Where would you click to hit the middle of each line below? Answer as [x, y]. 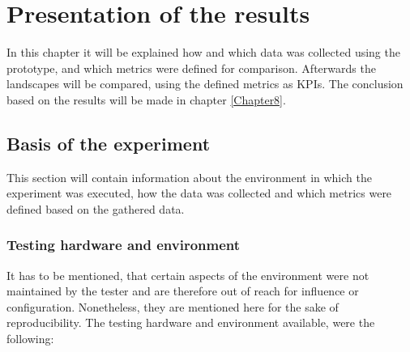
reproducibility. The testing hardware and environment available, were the [191, 322]
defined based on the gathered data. [96, 208]
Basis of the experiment [109, 143]
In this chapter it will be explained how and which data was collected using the [203, 52]
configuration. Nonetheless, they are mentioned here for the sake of [173, 306]
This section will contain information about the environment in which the [189, 177]
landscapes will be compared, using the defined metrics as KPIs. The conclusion [205, 84]
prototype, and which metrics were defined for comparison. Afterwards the [191, 68]
